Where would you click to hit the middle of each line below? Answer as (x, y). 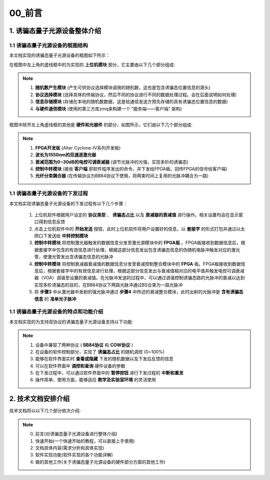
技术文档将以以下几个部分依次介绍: (45, 411)
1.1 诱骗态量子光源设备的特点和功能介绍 (56, 312)
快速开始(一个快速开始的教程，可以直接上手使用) (85, 441)
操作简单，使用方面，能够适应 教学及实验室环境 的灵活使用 (95, 380)
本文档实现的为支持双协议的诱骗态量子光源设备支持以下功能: (71, 322)
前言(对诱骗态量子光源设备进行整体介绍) (76, 434)
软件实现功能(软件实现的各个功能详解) (74, 455)
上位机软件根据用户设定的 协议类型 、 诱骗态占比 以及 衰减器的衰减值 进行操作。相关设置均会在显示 (136, 215)
